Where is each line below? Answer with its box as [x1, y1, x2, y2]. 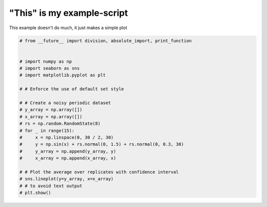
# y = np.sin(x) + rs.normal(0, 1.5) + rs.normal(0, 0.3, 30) [19, 141, 184, 147]
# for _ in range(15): [19, 127, 75, 133]
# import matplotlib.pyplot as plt [19, 72, 106, 78]
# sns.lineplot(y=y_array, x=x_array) [19, 176, 114, 182]
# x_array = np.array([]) [19, 114, 83, 120]
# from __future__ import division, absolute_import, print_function [19, 38, 192, 43]
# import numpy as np [19, 58, 72, 64]
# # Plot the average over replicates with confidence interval [19, 169, 179, 175]
